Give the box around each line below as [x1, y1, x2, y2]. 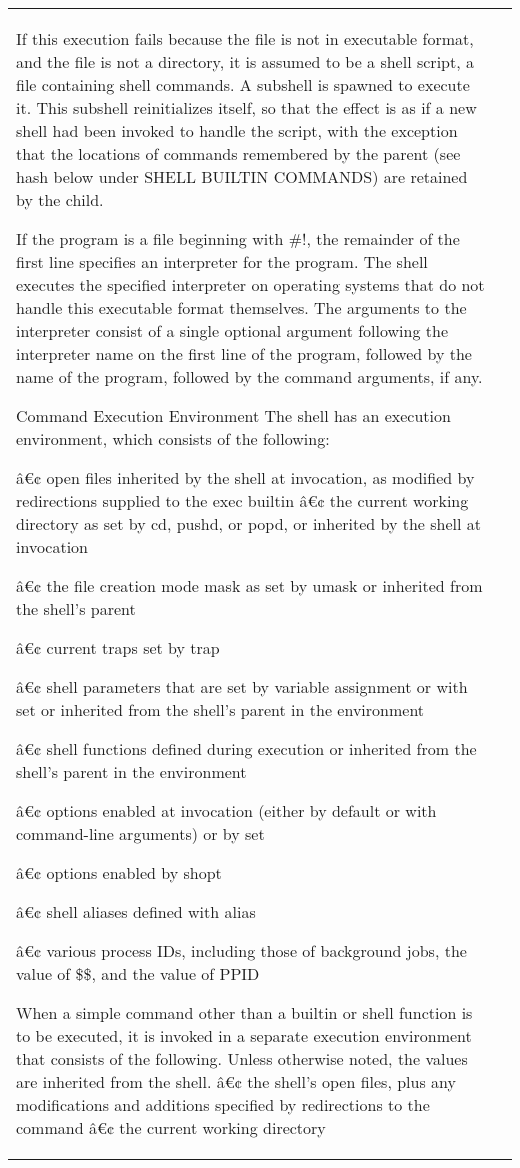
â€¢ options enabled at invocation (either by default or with [16, 799, 437, 822]
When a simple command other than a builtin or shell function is [16, 1001, 473, 1024]
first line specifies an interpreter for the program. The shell [16, 250, 428, 273]
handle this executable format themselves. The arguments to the [16, 296, 467, 319]
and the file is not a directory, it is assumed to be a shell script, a [16, 50, 474, 73]
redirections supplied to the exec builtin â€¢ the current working [16, 489, 469, 512]
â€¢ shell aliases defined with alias [16, 900, 256, 923]
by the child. [16, 188, 104, 211]
